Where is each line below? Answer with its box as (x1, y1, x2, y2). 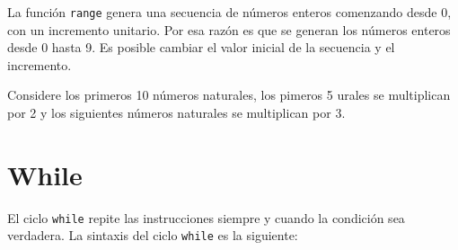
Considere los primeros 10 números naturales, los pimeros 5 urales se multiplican (7, 85, 451, 104)
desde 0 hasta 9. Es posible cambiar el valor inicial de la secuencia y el (7, 38, 395, 57)
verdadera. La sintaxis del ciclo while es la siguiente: (7, 226, 298, 245)
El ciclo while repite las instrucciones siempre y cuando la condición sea (7, 208, 405, 227)
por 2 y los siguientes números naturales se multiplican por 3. (7, 103, 346, 122)
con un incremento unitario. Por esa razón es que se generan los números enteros (7, 20, 451, 39)
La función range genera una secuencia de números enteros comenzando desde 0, (7, 3, 452, 21)
